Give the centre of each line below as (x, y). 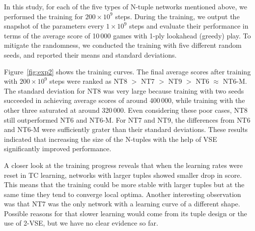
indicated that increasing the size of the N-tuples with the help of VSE (111, 139)
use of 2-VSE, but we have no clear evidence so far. (81, 223)
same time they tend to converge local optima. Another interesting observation (123, 194)
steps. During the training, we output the (177, 16)
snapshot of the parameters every (54, 26)
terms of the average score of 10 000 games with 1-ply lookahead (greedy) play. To (127, 35)
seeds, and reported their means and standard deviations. (90, 54)
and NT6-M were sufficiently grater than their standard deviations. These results (126, 129)
